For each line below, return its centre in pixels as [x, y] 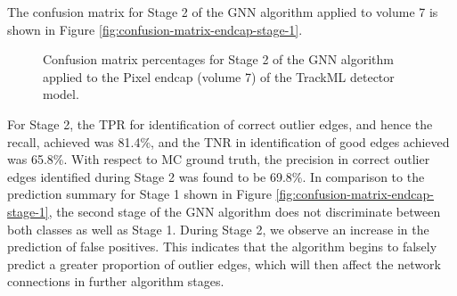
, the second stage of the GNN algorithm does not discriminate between [245, 211]
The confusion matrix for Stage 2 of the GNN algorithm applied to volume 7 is [223, 12]
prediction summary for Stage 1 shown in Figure [139, 194]
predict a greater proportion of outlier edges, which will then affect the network [224, 263]
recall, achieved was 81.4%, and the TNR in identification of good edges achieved [228, 141]
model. [61, 94]
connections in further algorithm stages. [116, 281]
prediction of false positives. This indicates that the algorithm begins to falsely [222, 247]
